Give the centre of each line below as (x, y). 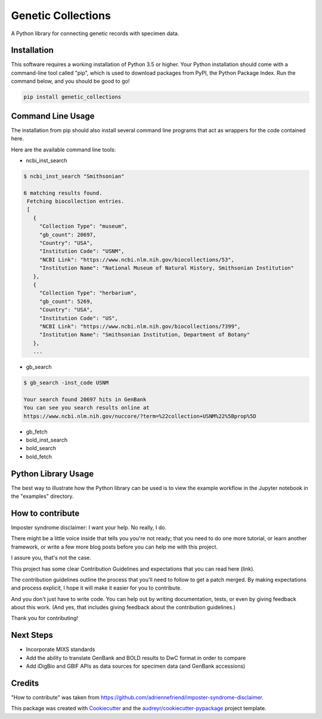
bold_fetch (39, 457)
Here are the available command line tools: (64, 150)
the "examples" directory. (42, 496)
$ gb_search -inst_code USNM (66, 383)
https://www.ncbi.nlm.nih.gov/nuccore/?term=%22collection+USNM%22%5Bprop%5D (140, 416)
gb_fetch (37, 432)
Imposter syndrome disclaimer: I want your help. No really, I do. (89, 527)
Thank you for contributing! (45, 618)
